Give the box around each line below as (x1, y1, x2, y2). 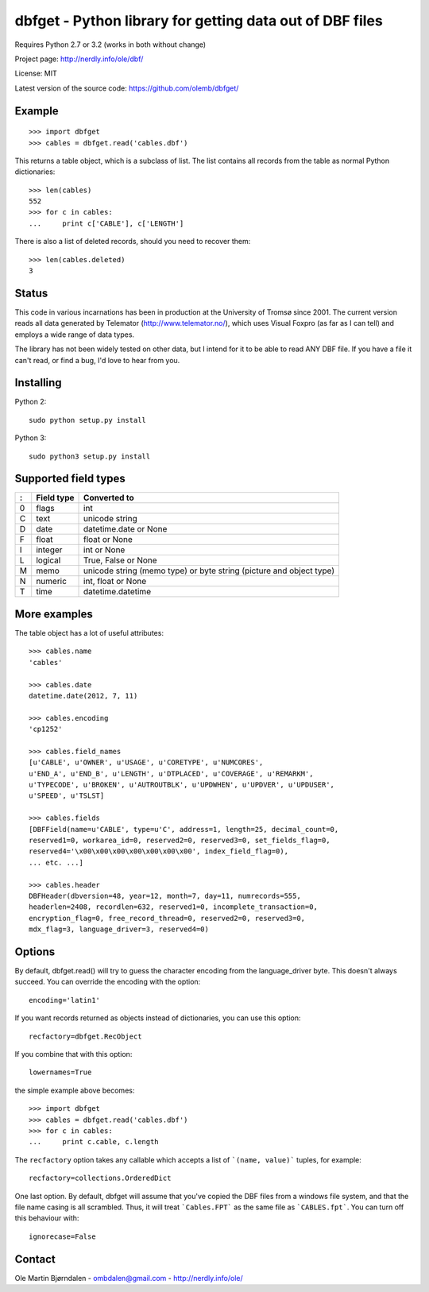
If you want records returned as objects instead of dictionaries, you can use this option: (14, 1013, 301, 1023)
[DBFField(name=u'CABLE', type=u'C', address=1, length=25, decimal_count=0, (29, 825, 339, 834)
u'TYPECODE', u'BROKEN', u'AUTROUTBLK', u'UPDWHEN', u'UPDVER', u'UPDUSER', (29, 780, 335, 790)
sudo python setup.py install (29, 416, 147, 424)
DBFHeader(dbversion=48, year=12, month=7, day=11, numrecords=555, (29, 891, 301, 900)
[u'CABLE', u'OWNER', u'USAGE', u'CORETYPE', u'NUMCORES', (29, 758, 264, 767)
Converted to (83, 493, 134, 504)
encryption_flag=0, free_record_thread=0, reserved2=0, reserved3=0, (29, 914, 306, 923)
